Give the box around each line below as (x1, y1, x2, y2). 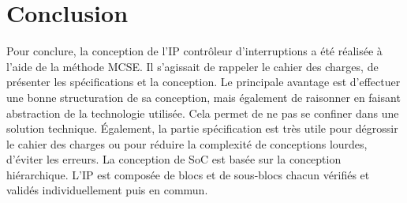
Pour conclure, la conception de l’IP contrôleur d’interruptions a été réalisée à (6, 43, 383, 59)
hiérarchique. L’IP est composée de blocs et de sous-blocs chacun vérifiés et (6, 166, 370, 182)
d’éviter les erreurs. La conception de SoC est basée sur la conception (6, 151, 342, 167)
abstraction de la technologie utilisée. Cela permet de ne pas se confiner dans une (6, 104, 399, 121)
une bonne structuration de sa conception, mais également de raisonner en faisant (6, 88, 401, 105)
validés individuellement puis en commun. (6, 182, 208, 198)
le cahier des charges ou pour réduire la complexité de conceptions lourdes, (6, 135, 368, 152)
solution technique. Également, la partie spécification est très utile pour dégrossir (6, 120, 398, 137)
